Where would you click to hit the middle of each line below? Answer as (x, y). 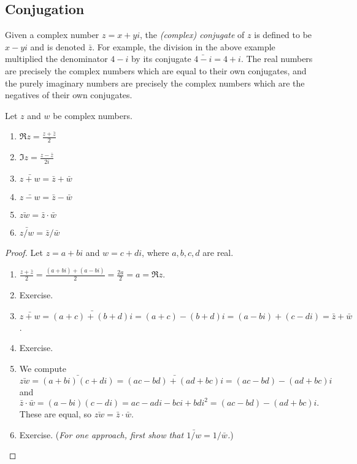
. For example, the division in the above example (184, 46)
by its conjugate (161, 59)
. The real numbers (277, 59)
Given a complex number (52, 35)
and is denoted (58, 46)
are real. (218, 252)
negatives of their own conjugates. (69, 95)
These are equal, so (56, 413)
